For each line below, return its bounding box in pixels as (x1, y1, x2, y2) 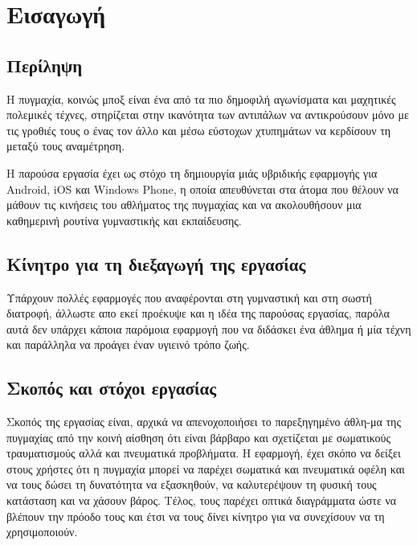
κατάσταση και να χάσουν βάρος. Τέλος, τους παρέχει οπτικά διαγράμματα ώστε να (6, 492, 397, 509)
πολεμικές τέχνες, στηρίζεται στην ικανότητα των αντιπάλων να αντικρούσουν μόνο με (6, 106, 409, 123)
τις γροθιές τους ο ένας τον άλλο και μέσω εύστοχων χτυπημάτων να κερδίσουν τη (6, 121, 391, 138)
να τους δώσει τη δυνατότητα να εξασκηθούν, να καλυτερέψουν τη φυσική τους (6, 476, 377, 493)
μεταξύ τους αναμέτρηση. (6, 137, 125, 154)
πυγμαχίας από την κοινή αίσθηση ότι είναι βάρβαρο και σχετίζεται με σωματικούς (6, 428, 390, 445)
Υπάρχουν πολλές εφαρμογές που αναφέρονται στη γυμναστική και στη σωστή (6, 289, 372, 305)
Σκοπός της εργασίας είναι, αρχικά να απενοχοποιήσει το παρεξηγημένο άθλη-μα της (6, 413, 401, 430)
